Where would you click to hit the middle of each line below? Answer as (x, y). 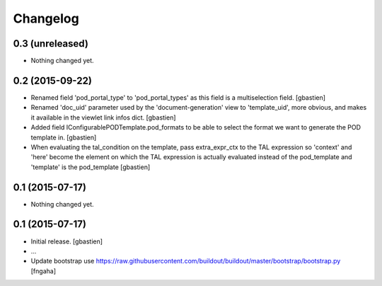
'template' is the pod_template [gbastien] (91, 167)
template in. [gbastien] (64, 137)
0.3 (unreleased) (51, 44)
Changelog (46, 18)
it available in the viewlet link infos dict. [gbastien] (103, 118)
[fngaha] (44, 271)
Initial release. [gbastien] (66, 241)
